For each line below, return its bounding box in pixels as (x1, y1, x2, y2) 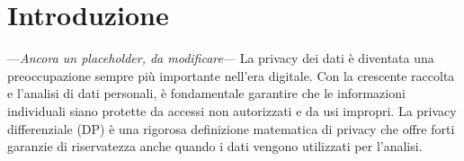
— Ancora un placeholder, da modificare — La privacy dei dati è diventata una (7, 49, 434, 67)
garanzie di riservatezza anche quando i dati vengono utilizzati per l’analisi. (7, 137, 423, 156)
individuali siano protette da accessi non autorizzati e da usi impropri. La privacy (7, 101, 457, 120)
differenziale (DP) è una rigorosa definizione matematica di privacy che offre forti (7, 119, 455, 138)
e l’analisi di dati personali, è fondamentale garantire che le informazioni (7, 84, 406, 103)
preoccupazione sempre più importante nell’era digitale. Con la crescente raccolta (7, 66, 455, 85)
